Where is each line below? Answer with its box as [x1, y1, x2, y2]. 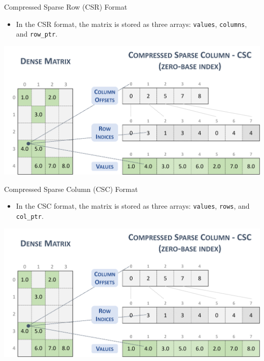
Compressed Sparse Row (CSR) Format [4, 2, 127, 12]
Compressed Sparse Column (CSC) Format [4, 183, 138, 194]
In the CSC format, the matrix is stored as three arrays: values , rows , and [16, 201, 250, 211]
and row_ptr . [16, 28, 58, 39]
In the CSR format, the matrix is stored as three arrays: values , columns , [16, 18, 247, 29]
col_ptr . [16, 210, 44, 221]
